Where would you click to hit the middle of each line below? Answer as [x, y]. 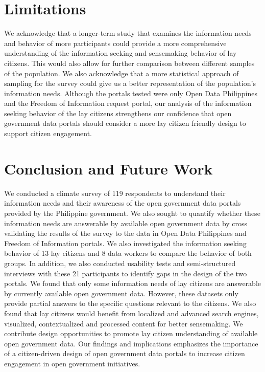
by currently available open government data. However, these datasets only [121, 293]
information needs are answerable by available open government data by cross [126, 223]
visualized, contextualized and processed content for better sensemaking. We [124, 323]
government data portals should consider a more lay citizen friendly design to [125, 123]
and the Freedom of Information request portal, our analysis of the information [128, 103]
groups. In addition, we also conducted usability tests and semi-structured [120, 263]
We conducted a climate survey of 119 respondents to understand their [115, 193]
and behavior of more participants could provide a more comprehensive [115, 43]
